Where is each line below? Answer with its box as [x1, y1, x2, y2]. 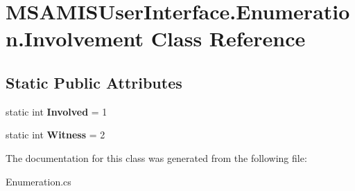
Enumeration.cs [6, 174, 71, 188]
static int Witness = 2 [6, 127, 105, 142]
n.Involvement [6, 24, 144, 53]
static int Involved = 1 [6, 104, 107, 118]
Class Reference [150, 24, 306, 53]
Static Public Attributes [6, 71, 182, 93]
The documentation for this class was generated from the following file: [6, 150, 307, 165]
